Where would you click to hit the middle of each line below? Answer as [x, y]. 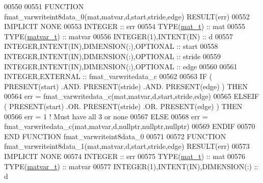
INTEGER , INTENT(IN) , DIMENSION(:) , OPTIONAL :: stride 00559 [112, 56]
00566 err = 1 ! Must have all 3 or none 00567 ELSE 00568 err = [106, 116]
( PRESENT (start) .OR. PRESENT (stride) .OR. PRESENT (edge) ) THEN [123, 106]
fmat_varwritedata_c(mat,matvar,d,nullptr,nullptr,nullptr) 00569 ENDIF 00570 [130, 126]
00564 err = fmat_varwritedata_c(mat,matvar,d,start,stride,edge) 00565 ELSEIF [132, 96]
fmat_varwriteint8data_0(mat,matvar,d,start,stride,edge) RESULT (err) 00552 [127, 16]
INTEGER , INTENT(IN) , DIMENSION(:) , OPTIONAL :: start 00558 [111, 46]
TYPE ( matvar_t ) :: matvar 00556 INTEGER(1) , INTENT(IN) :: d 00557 [119, 36]
